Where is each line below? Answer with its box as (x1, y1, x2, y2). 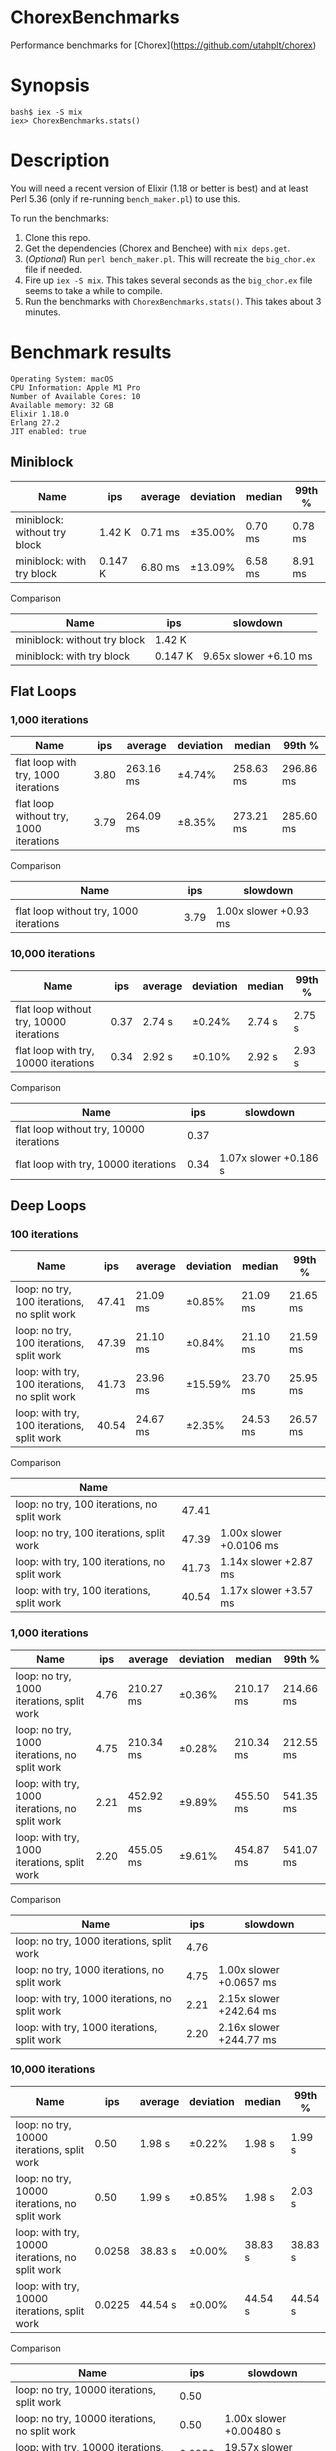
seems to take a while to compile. (24, 284, 163, 296)
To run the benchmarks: (10, 212, 109, 224)
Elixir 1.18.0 (10, 409, 70, 419)
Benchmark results (10, 341, 172, 363)
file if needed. (24, 263, 83, 275)
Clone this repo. (24, 231, 91, 243)
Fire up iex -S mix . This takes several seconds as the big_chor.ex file (24, 274, 313, 286)
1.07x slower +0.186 (219, 1151, 319, 1165)
